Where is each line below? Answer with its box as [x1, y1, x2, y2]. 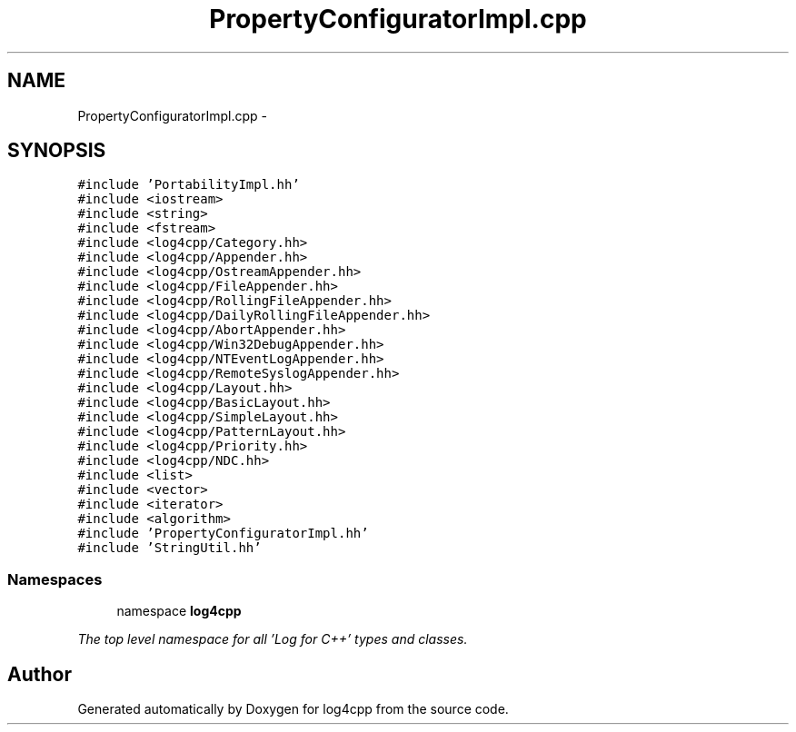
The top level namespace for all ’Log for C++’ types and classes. [77, 631, 468, 648]
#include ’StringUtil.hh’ [77, 540, 262, 556]
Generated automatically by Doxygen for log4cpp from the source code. [77, 701, 509, 717]
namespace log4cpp [116, 603, 242, 619]
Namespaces [7, 569, 103, 589]
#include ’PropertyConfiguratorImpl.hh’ [77, 526, 369, 541]
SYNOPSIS [7, 139, 106, 163]
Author [7, 662, 72, 686]
